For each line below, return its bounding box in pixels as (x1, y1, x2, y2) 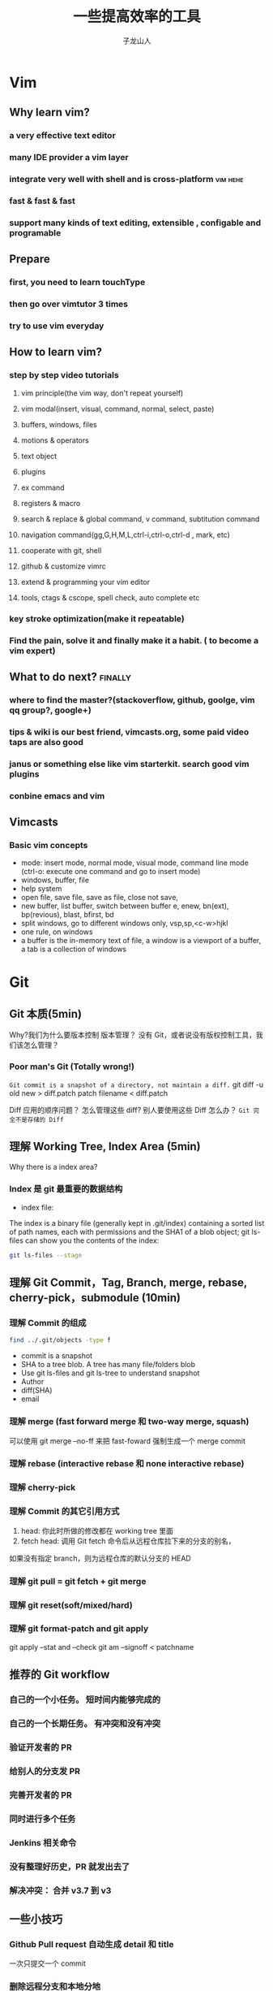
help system (20, 884, 62, 894)
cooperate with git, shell (20, 545, 102, 555)
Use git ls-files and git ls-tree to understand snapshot (20, 1368, 200, 1378)
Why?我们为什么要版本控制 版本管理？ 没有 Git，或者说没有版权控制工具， (9, 1030, 257, 1040)
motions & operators (20, 435, 90, 445)
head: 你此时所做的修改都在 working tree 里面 (20, 1526, 173, 1535)
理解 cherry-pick (9, 1482, 76, 1493)
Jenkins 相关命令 (9, 1837, 77, 1848)
